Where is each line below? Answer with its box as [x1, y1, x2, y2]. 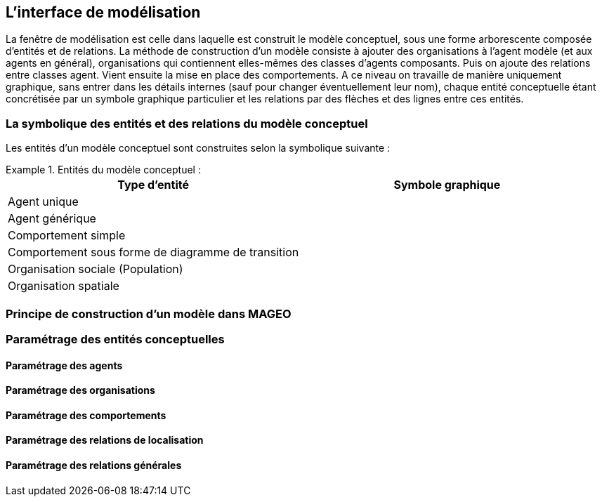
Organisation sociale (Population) [8, 262, 183, 277]
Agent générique [8, 211, 96, 226]
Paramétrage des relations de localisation [6, 434, 204, 447]
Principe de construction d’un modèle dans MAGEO [6, 306, 292, 321]
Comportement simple [8, 228, 126, 243]
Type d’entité [117, 178, 189, 192]
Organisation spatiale [8, 279, 119, 293]
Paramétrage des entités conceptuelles [6, 331, 225, 346]
